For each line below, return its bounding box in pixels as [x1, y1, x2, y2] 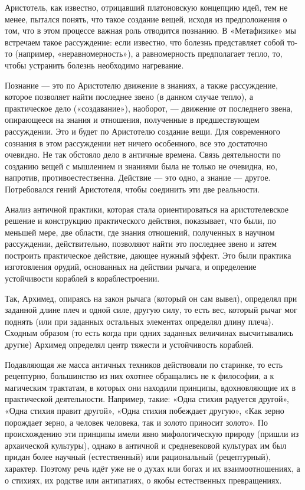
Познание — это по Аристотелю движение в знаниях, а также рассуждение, [5, 79, 278, 91]
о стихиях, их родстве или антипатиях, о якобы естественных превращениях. [5, 473, 282, 486]
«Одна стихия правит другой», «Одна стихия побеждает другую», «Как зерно [5, 404, 284, 416]
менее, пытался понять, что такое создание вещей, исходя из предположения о [5, 12, 287, 25]
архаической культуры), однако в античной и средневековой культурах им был [5, 439, 287, 451]
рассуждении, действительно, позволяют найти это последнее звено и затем [5, 237, 277, 250]
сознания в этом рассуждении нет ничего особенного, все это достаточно [5, 136, 268, 149]
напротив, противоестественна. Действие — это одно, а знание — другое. [5, 171, 271, 184]
